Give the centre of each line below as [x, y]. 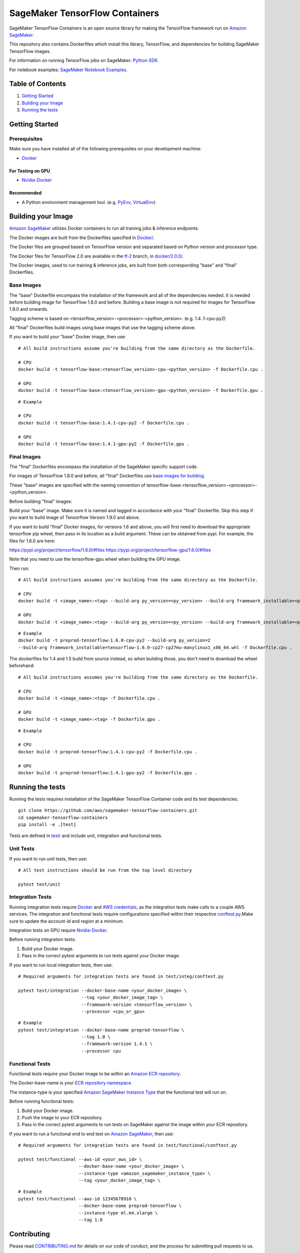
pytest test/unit [39, 884]
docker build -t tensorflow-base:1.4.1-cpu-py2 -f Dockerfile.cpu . [104, 423]
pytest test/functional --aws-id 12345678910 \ [77, 1199]
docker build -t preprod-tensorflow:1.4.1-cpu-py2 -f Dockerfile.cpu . [108, 752]
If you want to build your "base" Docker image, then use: [68, 337]
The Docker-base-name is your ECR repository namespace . [71, 1083]
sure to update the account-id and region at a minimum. [67, 921]
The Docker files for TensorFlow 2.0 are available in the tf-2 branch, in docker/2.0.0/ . [96, 256]
